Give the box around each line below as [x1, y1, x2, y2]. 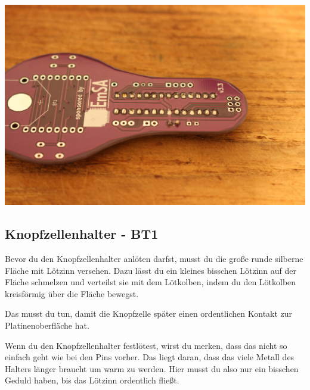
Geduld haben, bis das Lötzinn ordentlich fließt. [5, 374, 179, 386]
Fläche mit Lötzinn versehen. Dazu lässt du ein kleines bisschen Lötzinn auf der [5, 264, 296, 276]
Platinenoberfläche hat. [5, 319, 89, 331]
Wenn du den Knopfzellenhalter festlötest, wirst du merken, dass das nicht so [5, 339, 287, 351]
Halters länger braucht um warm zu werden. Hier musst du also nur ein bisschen [5, 362, 299, 375]
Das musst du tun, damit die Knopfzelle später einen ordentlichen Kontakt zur [5, 307, 293, 320]
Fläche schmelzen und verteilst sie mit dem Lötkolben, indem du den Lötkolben [5, 276, 296, 288]
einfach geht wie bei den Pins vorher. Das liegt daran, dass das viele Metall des [5, 351, 294, 363]
